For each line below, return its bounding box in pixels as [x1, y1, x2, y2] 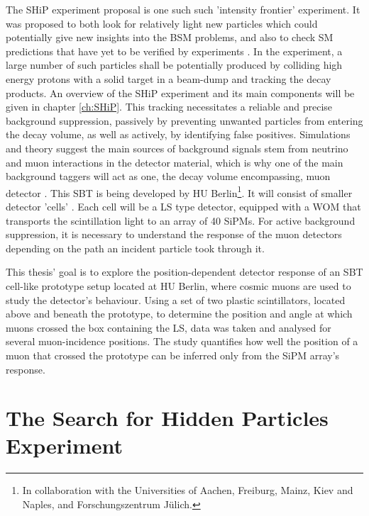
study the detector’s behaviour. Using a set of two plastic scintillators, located [6, 292, 346, 307]
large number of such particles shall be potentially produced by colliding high [6, 57, 343, 72]
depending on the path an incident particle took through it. [6, 240, 265, 255]
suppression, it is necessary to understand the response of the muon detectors [6, 227, 342, 242]
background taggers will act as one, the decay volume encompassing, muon [6, 169, 331, 184]
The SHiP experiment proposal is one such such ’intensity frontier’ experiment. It [6, 2, 360, 16]
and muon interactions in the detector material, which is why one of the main [6, 155, 343, 169]
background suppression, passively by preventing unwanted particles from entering [6, 113, 363, 128]
